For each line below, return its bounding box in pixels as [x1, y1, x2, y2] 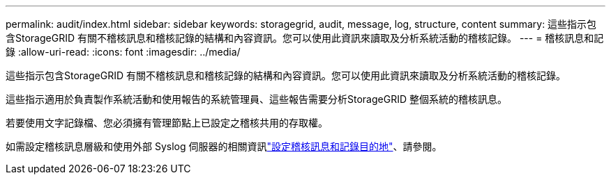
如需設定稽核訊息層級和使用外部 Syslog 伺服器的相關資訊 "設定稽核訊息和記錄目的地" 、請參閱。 [6, 140, 442, 152]
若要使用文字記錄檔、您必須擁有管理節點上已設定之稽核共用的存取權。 [6, 117, 328, 129]
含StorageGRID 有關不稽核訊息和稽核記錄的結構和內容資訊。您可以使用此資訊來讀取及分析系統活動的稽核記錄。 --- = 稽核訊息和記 [6, 32, 604, 44]
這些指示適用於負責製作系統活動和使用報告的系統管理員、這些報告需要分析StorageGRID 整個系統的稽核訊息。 [6, 93, 507, 105]
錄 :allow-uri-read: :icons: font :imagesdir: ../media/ [6, 46, 241, 58]
